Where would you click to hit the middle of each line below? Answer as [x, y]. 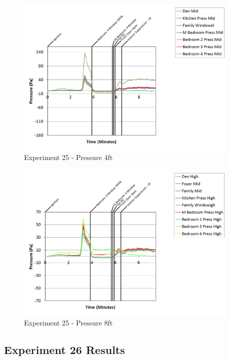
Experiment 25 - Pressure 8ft [68, 323]
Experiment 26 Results [64, 350]
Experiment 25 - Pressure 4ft [68, 157]
